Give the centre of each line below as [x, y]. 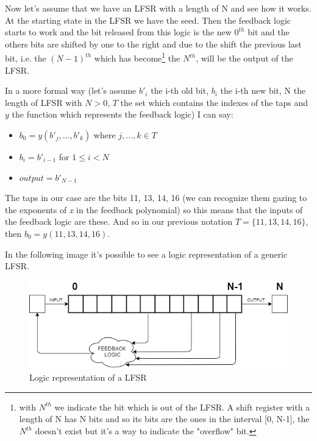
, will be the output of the [244, 58]
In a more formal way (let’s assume [71, 90]
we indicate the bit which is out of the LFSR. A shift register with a [182, 407]
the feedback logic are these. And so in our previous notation [119, 221]
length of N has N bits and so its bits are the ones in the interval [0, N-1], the [164, 419]
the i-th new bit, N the [263, 90]
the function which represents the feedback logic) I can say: [123, 114]
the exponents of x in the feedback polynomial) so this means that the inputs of [154, 209]
